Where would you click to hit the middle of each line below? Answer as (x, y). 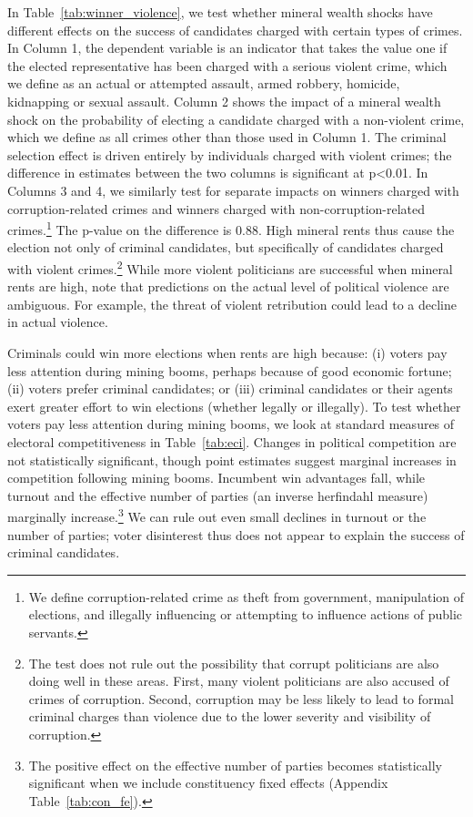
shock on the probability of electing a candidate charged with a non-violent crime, (236, 119)
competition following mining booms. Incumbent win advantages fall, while (216, 478)
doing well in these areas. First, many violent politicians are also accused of (239, 681)
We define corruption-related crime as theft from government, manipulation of (247, 596)
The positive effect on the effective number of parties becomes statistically (236, 765)
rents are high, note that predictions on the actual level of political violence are (228, 286)
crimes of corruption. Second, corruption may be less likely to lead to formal (241, 698)
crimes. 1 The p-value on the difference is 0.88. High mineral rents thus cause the (231, 228)
